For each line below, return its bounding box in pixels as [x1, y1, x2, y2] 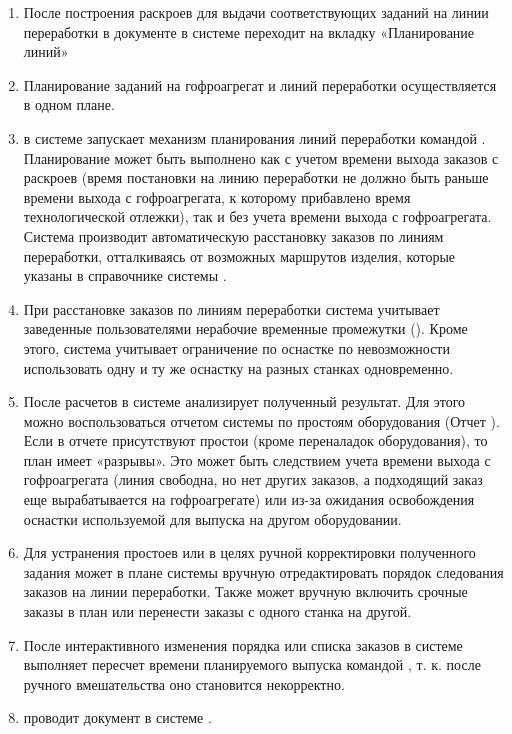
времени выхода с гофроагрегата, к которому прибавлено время [23, 186, 411, 207]
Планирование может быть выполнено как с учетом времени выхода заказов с [23, 147, 499, 168]
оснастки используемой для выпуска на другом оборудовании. [23, 508, 402, 529]
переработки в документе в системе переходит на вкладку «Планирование [23, 21, 475, 42]
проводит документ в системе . [23, 707, 212, 728]
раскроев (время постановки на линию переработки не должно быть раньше [23, 167, 489, 188]
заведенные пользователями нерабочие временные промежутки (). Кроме [23, 318, 468, 339]
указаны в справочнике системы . [23, 265, 227, 286]
